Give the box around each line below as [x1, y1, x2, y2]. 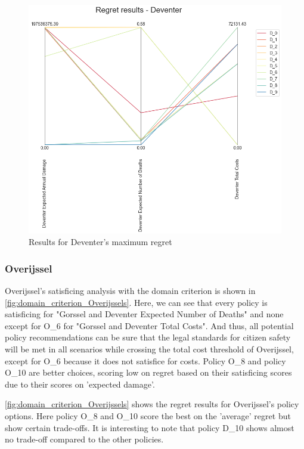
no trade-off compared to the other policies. [5, 433, 164, 445]
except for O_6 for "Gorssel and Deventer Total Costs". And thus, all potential [5, 319, 294, 332]
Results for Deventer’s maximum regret [29, 236, 172, 248]
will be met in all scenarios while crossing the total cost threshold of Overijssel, [5, 342, 294, 355]
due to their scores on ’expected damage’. [5, 377, 155, 390]
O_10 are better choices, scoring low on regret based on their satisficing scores [5, 366, 292, 379]
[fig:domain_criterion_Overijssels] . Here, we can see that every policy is [5, 296, 268, 308]
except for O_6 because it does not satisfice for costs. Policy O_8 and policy [5, 354, 286, 367]
